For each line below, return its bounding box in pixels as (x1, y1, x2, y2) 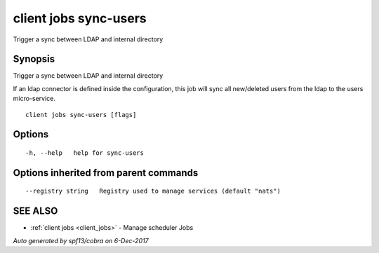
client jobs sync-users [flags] (25, 111, 137, 118)
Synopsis (13, 53, 55, 65)
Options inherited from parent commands (13, 167, 199, 179)
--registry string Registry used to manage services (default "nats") (25, 187, 281, 196)
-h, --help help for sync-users (25, 149, 144, 157)
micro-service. (13, 95, 56, 103)
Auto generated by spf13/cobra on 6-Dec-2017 (13, 236, 149, 245)
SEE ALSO (13, 205, 58, 217)
